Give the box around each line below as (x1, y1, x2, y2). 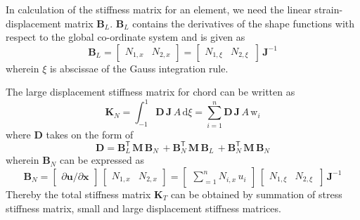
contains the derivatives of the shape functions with (132, 15, 355, 30)
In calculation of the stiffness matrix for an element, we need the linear (6, 2, 311, 16)
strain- (314, 2, 343, 16)
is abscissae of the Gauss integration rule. (49, 60, 229, 75)
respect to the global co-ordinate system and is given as (6, 30, 245, 44)
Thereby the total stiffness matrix (6, 186, 151, 201)
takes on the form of (46, 127, 134, 141)
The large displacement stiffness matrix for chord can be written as (6, 84, 295, 99)
